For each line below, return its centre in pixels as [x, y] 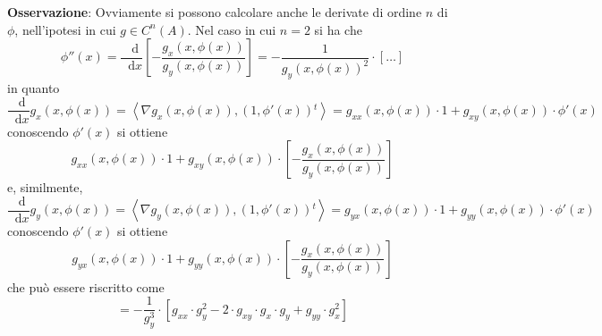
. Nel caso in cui [232, 29]
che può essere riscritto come [86, 286]
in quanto [34, 87]
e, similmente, [45, 187]
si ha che [338, 29]
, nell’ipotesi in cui [65, 29]
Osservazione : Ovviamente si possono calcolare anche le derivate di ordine [215, 12]
